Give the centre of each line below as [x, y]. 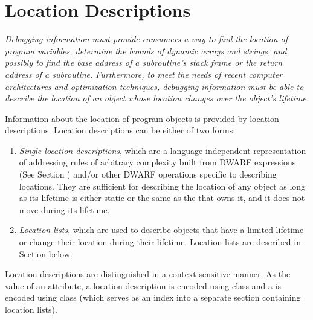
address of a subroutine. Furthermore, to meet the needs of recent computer [144, 74]
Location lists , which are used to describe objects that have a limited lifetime [161, 230]
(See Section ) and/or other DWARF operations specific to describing [148, 174]
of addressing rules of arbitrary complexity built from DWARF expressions [157, 162]
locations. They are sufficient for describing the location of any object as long [162, 186]
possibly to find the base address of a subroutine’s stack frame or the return [144, 62]
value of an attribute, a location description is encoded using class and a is [143, 285]
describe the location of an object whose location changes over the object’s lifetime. [157, 98]
